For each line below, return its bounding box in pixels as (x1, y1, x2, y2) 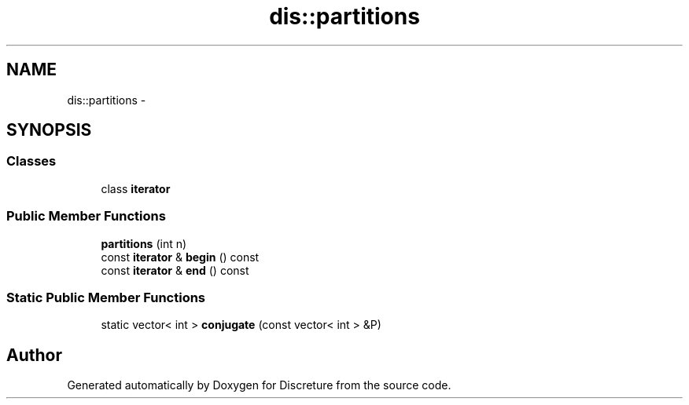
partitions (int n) (101, 236, 187, 250)
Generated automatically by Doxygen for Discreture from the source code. (67, 378, 451, 392)
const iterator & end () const (101, 263, 249, 277)
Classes (6, 153, 57, 170)
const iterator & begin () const (101, 250, 260, 264)
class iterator (101, 181, 171, 195)
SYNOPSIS (6, 120, 92, 140)
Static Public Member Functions (6, 289, 206, 305)
